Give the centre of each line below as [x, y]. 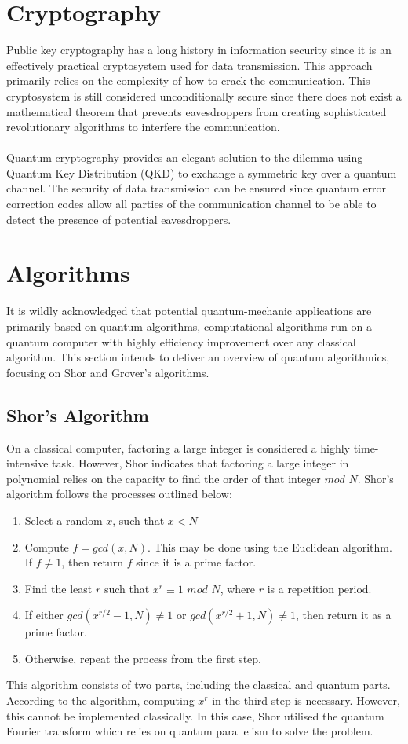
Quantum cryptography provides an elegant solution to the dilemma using [185, 158]
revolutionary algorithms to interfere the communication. [143, 127]
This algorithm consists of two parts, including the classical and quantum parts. [199, 685]
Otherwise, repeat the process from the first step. [143, 658]
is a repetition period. [319, 588]
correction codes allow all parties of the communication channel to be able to [191, 204]
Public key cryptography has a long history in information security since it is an [199, 50]
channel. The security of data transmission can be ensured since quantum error [197, 188]
